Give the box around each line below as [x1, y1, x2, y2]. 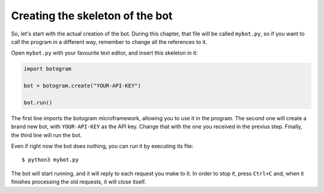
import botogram [23, 66, 72, 72]
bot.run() [23, 99, 53, 106]
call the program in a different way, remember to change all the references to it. [11, 38, 207, 45]
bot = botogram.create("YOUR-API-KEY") [23, 82, 141, 90]
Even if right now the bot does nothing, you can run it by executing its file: [11, 142, 194, 150]
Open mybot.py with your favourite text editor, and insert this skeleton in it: [11, 49, 198, 57]
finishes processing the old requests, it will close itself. [11, 178, 146, 186]
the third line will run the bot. [11, 131, 82, 138]
